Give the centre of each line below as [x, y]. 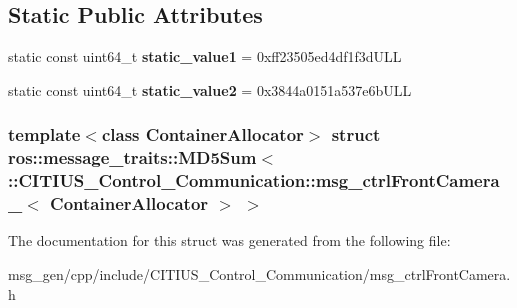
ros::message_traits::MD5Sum [132, 157]
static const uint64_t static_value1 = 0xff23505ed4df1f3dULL [205, 56]
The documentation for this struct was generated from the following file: [229, 240]
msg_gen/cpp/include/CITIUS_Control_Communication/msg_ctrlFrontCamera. [259, 273]
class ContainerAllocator [202, 134]
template [44, 134]
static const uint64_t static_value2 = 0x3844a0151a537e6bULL [210, 89]
